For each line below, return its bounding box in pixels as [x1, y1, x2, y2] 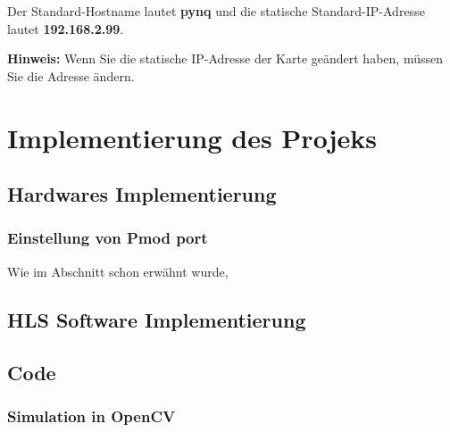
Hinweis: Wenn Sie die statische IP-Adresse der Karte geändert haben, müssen [7, 49, 443, 68]
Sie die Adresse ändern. [7, 66, 135, 85]
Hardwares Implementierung [7, 180, 277, 208]
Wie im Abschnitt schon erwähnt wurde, [7, 262, 229, 280]
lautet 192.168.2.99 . [7, 19, 124, 37]
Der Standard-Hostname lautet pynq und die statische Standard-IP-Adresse [7, 2, 425, 20]
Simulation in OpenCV [7, 404, 176, 427]
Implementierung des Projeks [7, 119, 377, 155]
